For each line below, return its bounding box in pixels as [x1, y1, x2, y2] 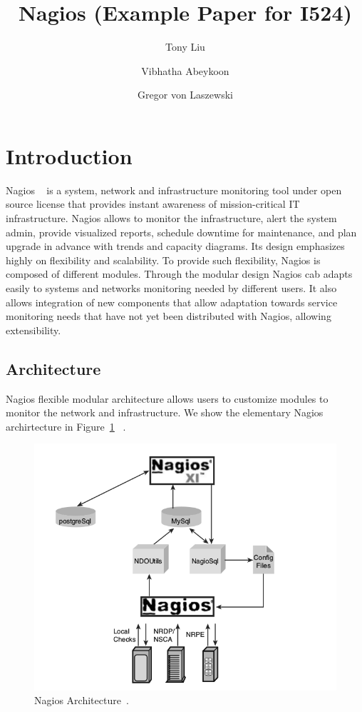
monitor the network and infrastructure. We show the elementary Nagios [6, 405, 324, 420]
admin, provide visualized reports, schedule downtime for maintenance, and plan [6, 224, 357, 239]
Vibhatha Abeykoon [141, 63, 229, 78]
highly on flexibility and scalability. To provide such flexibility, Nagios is [6, 252, 321, 267]
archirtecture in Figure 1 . [6, 418, 126, 433]
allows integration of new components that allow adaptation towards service [6, 294, 338, 309]
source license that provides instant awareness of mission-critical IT [6, 196, 300, 211]
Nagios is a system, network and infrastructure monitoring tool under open [6, 182, 342, 197]
